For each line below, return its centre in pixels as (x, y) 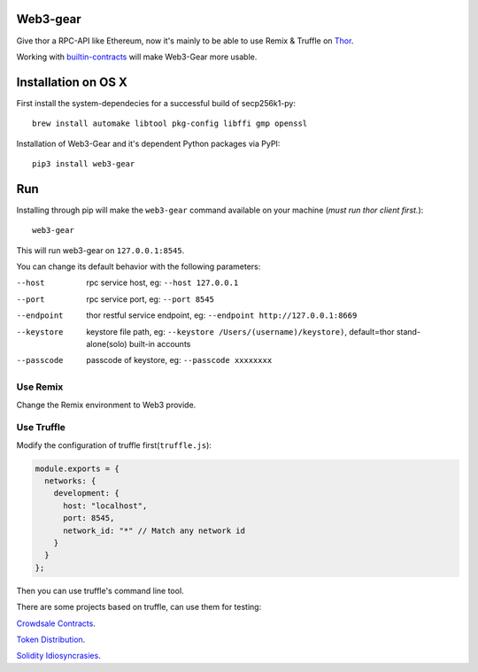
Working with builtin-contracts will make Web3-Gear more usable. (137, 57)
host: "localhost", (105, 506)
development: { (86, 493)
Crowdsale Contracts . (56, 623)
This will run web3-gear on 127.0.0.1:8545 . (100, 250)
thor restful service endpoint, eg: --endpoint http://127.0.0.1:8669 (222, 315)
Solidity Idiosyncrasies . (58, 656)
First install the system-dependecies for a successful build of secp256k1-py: (156, 103)
